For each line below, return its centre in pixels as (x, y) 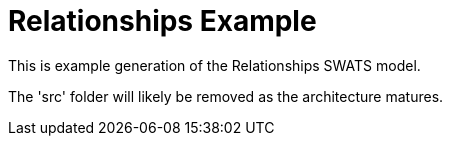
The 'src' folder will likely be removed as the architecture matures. (226, 96)
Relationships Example (162, 21)
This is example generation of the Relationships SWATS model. (214, 65)
